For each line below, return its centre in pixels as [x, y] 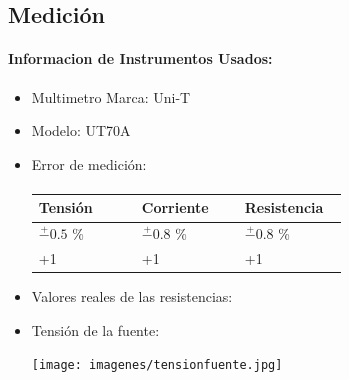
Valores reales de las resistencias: [132, 296]
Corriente [175, 207]
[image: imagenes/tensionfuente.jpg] [157, 365]
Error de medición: [89, 163]
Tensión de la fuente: [95, 329]
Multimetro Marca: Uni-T [111, 96]
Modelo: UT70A [81, 130]
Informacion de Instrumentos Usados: [140, 58]
